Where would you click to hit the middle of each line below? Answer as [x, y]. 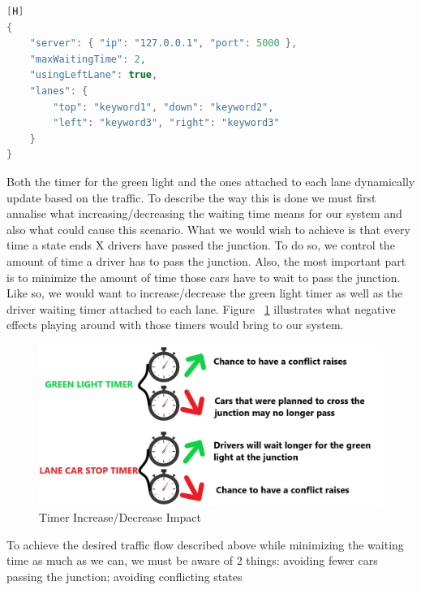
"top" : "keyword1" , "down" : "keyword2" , [163, 107]
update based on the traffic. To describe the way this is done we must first [191, 197]
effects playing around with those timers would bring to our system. [175, 325]
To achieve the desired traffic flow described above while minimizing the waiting [205, 544]
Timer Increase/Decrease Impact [120, 517]
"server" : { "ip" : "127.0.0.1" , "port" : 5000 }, [163, 43]
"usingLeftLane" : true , [94, 75]
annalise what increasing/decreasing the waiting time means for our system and [204, 213]
